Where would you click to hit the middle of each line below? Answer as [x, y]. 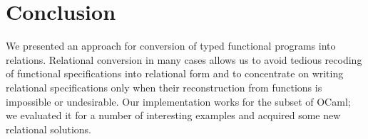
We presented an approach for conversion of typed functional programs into [171, 46]
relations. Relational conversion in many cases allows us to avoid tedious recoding [184, 59]
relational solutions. [48, 129]
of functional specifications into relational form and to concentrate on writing [175, 73]
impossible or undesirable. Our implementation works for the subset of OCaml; [178, 101]
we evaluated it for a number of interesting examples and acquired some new [173, 115]
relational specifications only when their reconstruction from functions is [164, 87]
